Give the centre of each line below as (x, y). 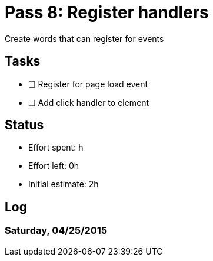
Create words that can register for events (84, 38)
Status (24, 125)
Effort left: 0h (54, 166)
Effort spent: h (56, 148)
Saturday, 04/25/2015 (56, 231)
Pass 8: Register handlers (107, 12)
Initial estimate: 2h (64, 184)
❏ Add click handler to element (89, 102)
